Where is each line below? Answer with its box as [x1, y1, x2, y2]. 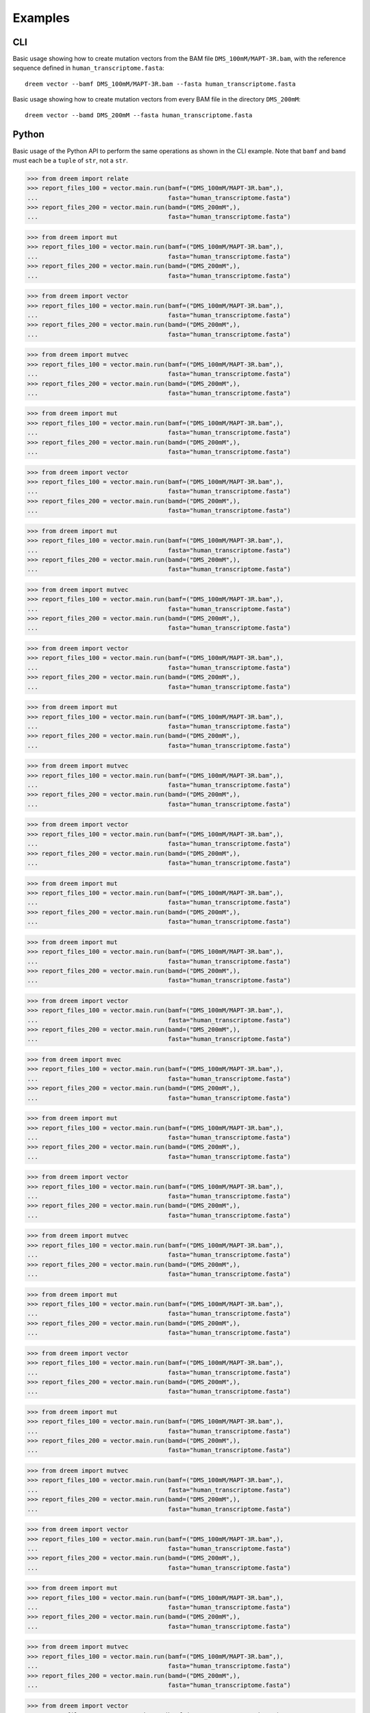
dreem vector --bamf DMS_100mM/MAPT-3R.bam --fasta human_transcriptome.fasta [25, 79, 296, 88]
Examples [12, 10, 70, 25]
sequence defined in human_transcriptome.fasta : [12, 64, 164, 72]
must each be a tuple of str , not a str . [12, 156, 128, 164]
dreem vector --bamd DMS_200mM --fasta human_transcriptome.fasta [25, 111, 253, 119]
